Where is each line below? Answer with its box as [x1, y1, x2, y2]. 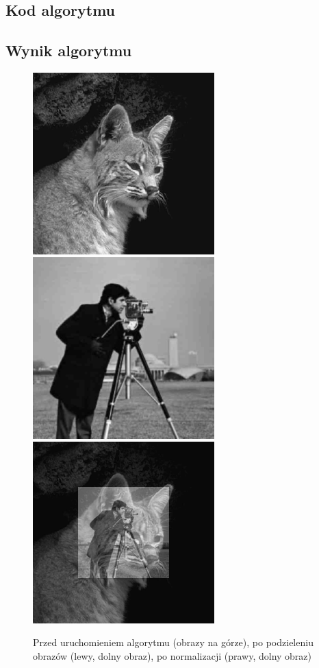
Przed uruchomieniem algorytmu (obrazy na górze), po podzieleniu [33, 635, 314, 649]
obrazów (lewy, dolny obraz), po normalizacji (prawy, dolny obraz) [33, 649, 312, 663]
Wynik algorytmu [5, 40, 132, 61]
